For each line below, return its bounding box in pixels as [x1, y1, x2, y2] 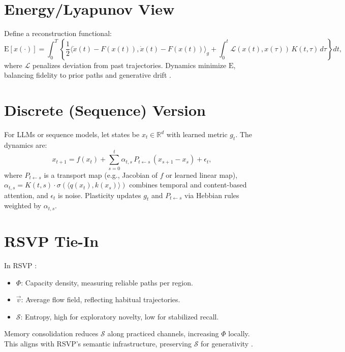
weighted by [4, 200, 42, 211]
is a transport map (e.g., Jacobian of [44, 169, 158, 180]
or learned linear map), [166, 169, 238, 180]
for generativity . [201, 338, 253, 348]
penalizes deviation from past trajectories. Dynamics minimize [32, 59, 227, 70]
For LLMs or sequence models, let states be [4, 129, 140, 140]
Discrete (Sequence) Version [4, 100, 206, 120]
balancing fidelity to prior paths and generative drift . [4, 70, 171, 80]
